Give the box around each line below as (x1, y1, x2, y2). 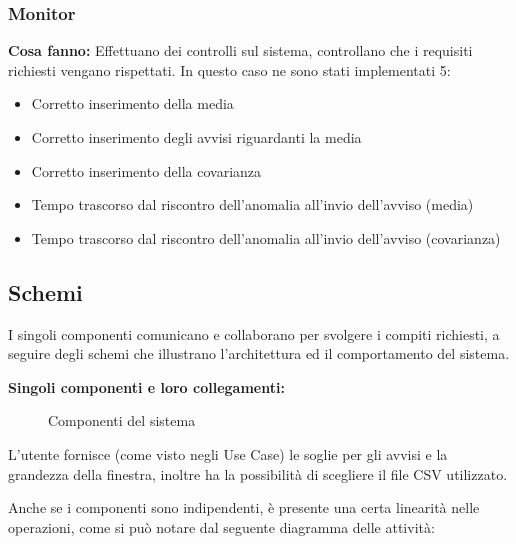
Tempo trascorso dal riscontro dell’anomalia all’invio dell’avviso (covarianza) (31, 227, 501, 248)
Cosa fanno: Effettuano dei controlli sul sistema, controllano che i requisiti (8, 40, 473, 61)
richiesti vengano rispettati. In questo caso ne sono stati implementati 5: (8, 59, 451, 80)
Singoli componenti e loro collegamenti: (8, 376, 285, 397)
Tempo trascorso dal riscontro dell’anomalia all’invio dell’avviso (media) (31, 194, 474, 215)
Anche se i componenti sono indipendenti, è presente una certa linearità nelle (8, 497, 480, 518)
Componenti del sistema (48, 410, 196, 431)
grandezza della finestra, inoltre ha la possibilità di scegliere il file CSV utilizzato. (8, 463, 508, 484)
